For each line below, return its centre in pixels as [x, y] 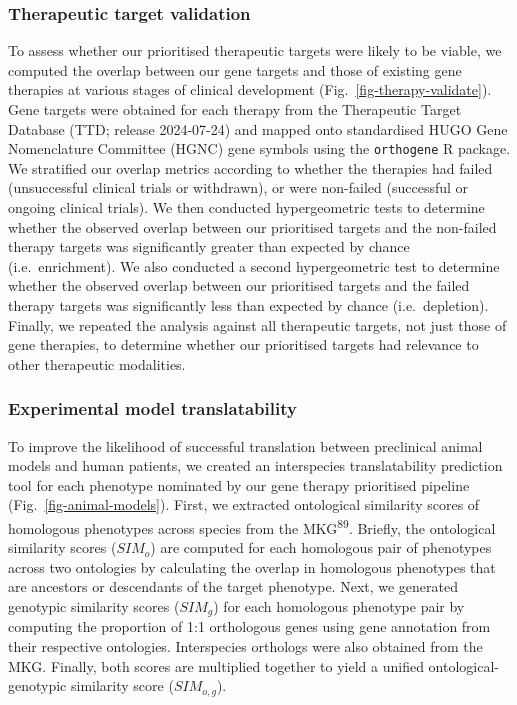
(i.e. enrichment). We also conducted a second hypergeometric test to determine [254, 265]
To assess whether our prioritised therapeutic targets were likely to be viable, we [255, 50]
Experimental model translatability [152, 408]
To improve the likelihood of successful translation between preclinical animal [245, 445]
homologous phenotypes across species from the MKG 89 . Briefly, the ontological [252, 526]
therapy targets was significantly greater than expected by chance [209, 246]
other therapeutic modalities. [97, 363]
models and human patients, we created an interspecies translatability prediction [255, 465]
